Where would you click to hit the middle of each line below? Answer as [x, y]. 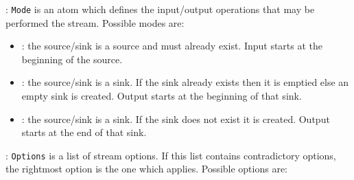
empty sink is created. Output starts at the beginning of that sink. [162, 96]
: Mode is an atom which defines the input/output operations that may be [160, 9]
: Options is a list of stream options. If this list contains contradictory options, [171, 155]
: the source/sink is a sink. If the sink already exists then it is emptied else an [185, 82]
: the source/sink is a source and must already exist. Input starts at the [172, 46]
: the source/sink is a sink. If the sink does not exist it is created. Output [176, 119]
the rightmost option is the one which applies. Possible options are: [147, 169]
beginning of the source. [72, 59]
